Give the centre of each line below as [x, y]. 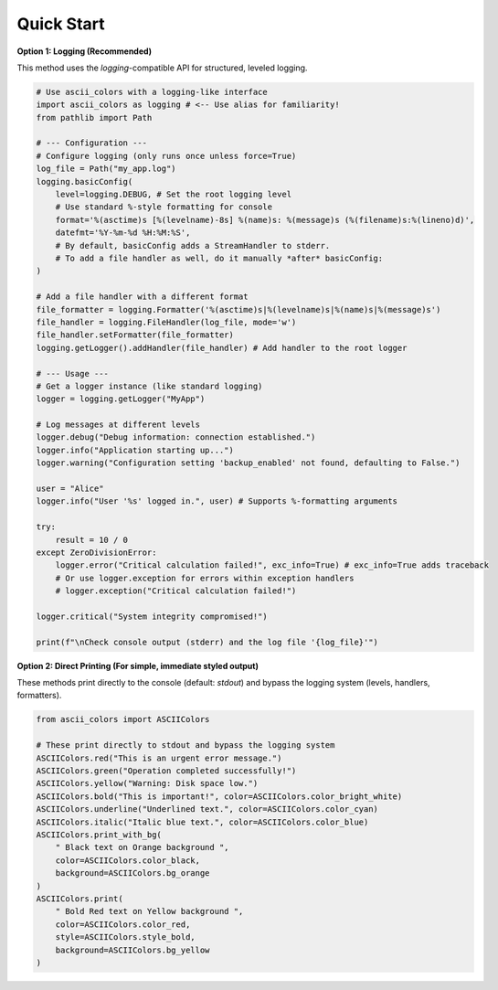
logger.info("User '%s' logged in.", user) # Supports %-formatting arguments [217, 501]
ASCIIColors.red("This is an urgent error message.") [159, 758]
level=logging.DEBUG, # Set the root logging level [174, 195]
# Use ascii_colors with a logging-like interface [152, 92]
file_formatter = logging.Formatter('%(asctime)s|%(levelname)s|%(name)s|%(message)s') [238, 309]
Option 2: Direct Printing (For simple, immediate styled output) [138, 665]
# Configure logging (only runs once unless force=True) [166, 156]
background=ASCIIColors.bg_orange [132, 873]
